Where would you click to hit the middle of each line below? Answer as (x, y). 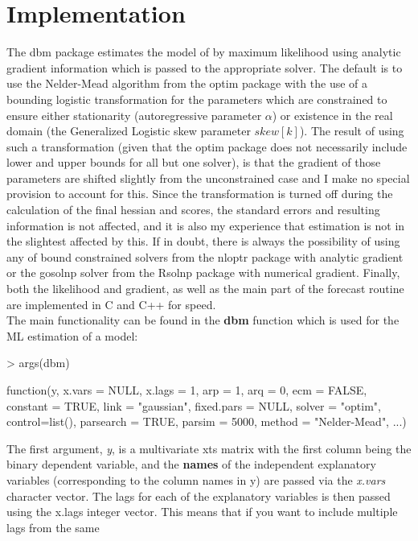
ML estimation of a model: (72, 335)
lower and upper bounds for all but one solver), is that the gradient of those (194, 162)
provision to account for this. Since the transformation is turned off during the (200, 194)
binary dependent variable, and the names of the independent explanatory (191, 464)
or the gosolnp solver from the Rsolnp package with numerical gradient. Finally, (203, 273)
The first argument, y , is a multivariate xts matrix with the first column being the (209, 448)
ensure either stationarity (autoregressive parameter (134, 115)
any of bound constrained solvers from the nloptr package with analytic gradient (205, 256)
